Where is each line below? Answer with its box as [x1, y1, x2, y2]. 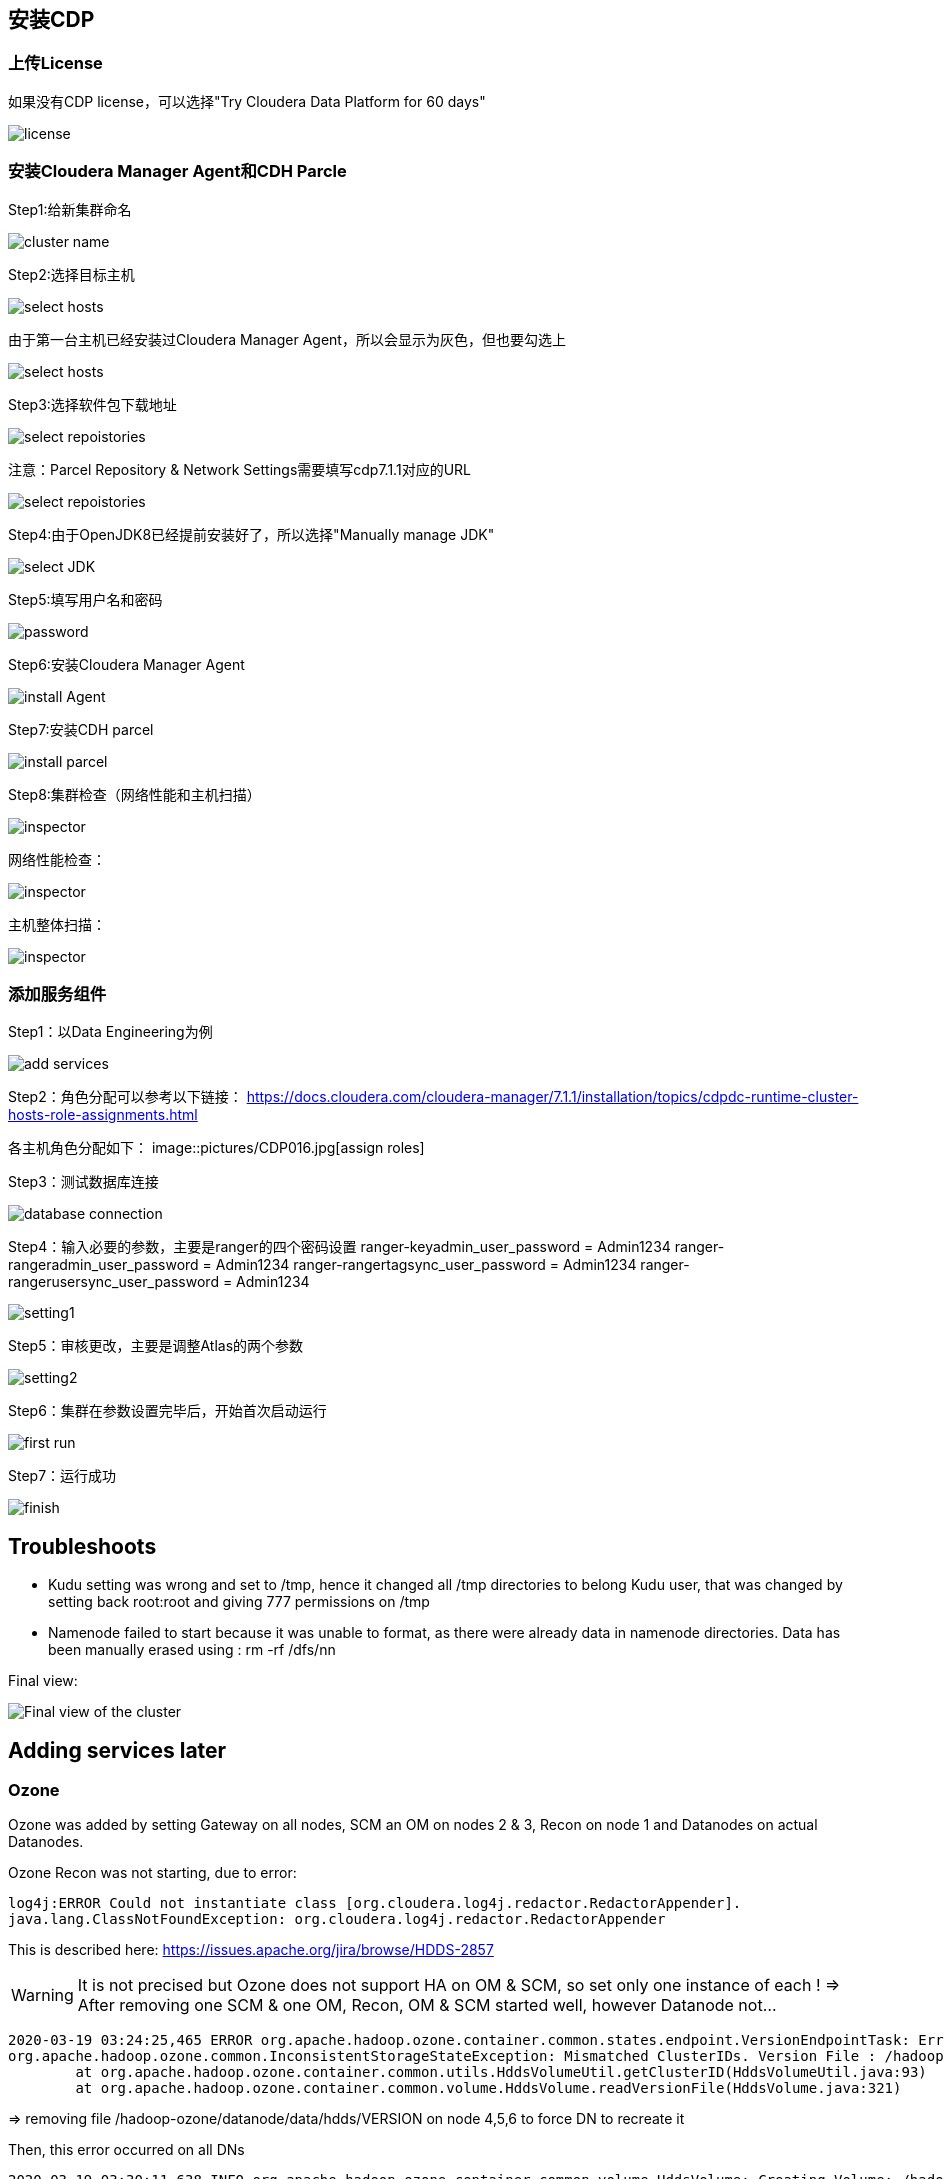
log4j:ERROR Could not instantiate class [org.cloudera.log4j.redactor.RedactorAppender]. [8, 1895, 742, 1912]
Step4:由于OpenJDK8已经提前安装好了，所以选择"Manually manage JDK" [8, 525, 495, 543]
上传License [8, 53, 103, 74]
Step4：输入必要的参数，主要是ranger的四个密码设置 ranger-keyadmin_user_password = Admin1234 [8, 1238, 671, 1256]
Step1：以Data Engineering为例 [8, 1023, 213, 1041]
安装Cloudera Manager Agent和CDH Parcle [8, 161, 347, 182]
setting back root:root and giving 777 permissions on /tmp [48, 1593, 430, 1611]
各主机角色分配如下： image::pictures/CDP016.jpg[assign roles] [8, 1139, 425, 1157]
